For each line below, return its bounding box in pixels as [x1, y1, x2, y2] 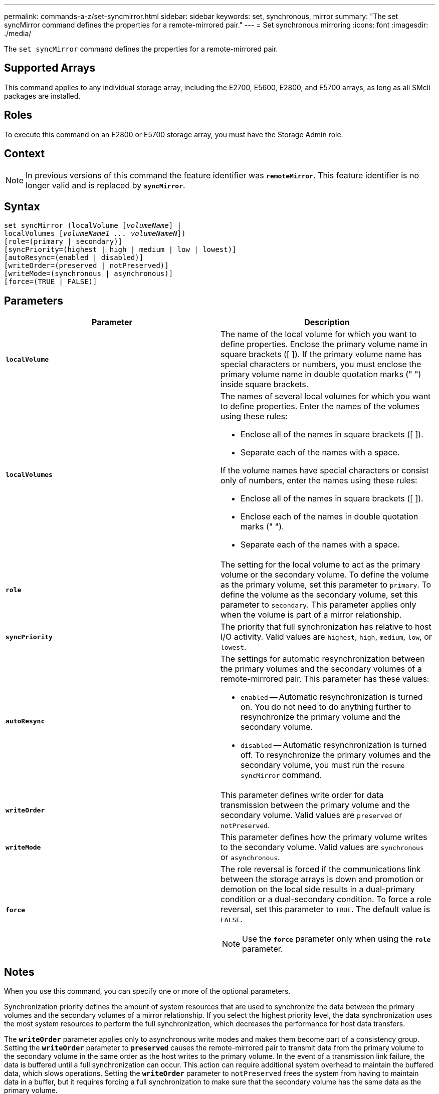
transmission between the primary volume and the [221, 800, 410, 810]
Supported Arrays [4, 62, 96, 75]
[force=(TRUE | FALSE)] [4, 278, 97, 286]
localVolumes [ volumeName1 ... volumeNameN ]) [4, 229, 186, 238]
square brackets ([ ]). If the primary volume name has [221, 349, 422, 360]
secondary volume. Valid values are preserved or [221, 810, 402, 820]
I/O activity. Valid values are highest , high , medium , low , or [221, 632, 432, 642]
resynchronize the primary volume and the [241, 712, 401, 722]
